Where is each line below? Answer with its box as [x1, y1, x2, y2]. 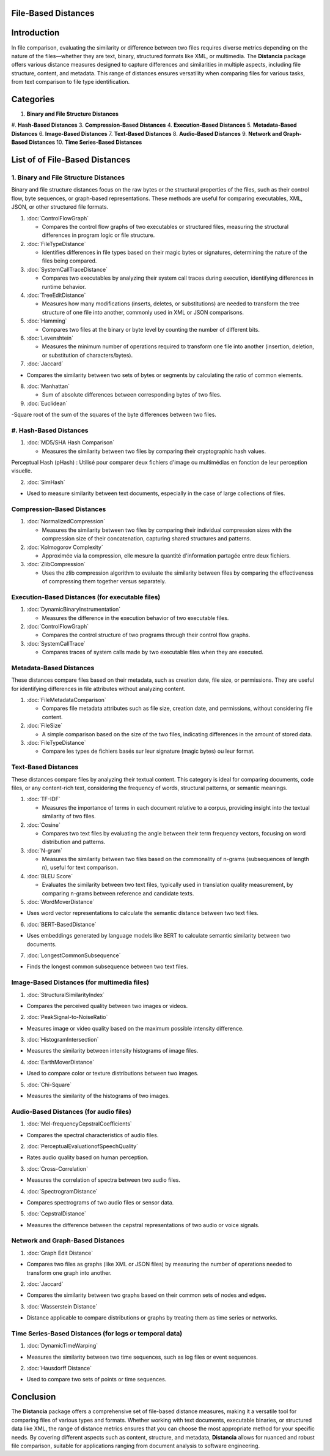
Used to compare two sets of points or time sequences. [26, 1376, 167, 1383]
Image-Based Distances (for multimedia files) [11, 978, 150, 987]
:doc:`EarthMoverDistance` [26, 1058, 95, 1066]
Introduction [11, 28, 60, 38]
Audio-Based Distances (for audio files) [11, 1107, 131, 1116]
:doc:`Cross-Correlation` [26, 1165, 89, 1172]
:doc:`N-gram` [26, 846, 63, 854]
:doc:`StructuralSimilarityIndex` [26, 991, 105, 998]
